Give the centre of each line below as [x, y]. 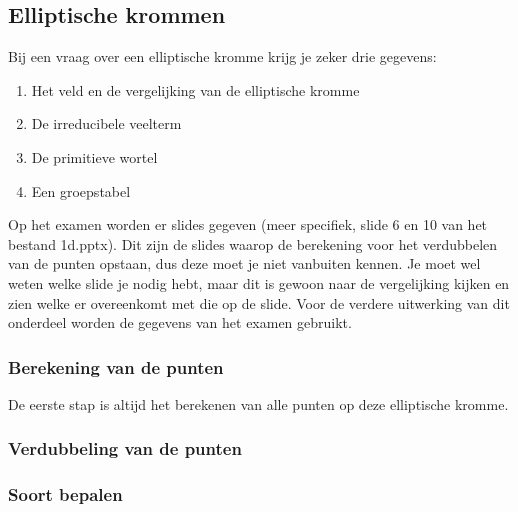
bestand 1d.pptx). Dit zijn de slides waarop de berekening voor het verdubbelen [253, 243]
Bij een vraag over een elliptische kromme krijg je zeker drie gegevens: [222, 56]
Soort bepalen [65, 494]
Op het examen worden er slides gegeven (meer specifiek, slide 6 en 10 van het [248, 224]
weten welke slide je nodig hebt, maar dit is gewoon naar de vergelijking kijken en [259, 282]
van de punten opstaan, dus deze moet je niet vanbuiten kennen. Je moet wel [244, 263]
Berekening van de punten [116, 366]
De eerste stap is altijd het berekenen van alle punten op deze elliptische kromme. [258, 403]
